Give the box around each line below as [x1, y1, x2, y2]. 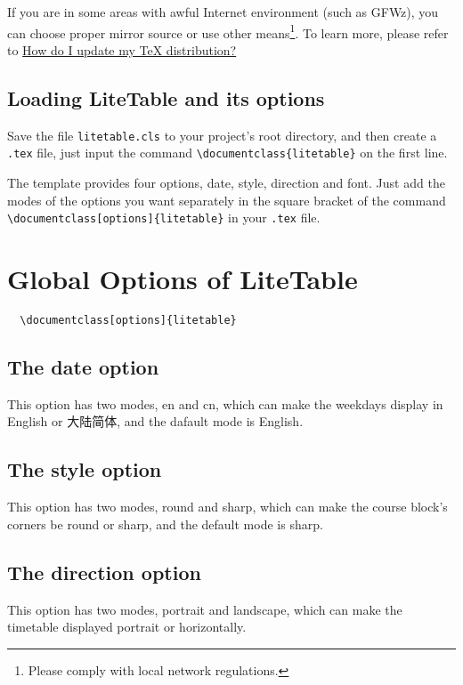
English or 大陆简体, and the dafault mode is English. [7, 412, 304, 431]
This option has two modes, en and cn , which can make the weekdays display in [7, 394, 443, 413]
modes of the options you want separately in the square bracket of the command [7, 190, 446, 209]
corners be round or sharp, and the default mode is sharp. [7, 514, 323, 533]
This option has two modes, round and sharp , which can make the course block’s [7, 497, 448, 516]
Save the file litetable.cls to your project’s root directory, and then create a [7, 125, 437, 144]
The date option [7, 352, 159, 380]
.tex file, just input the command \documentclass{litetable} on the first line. [7, 143, 448, 162]
